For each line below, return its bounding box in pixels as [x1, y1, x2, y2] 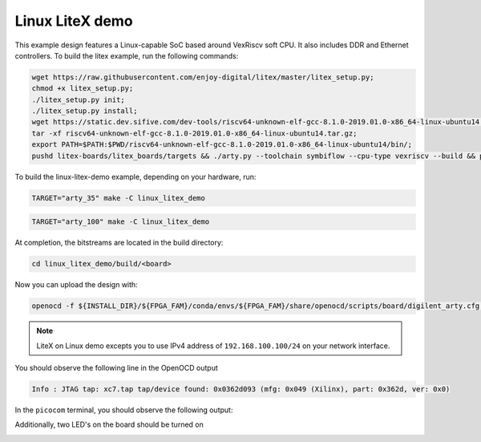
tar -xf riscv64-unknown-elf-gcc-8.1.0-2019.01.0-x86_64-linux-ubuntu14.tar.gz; [31, 128, 358, 138]
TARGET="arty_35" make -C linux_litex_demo [31, 193, 206, 202]
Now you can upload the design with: [14, 280, 138, 290]
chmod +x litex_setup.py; [31, 84, 134, 93]
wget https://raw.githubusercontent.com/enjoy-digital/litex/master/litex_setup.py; [31, 72, 374, 82]
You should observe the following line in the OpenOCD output [14, 363, 218, 372]
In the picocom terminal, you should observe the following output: [14, 405, 233, 415]
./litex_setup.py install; [31, 107, 138, 116]
